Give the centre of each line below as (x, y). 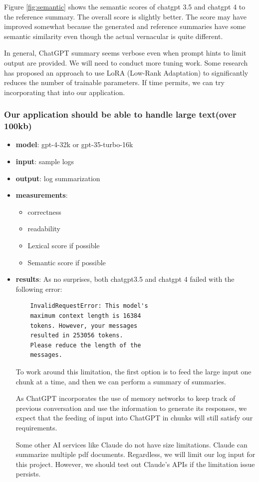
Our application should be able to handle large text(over (120, 114)
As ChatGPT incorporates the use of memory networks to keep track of (126, 398)
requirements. (36, 427)
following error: (39, 289)
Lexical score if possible (64, 246)
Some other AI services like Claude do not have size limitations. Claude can (131, 444)
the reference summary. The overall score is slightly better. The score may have (125, 16)
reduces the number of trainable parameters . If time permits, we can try (114, 82)
